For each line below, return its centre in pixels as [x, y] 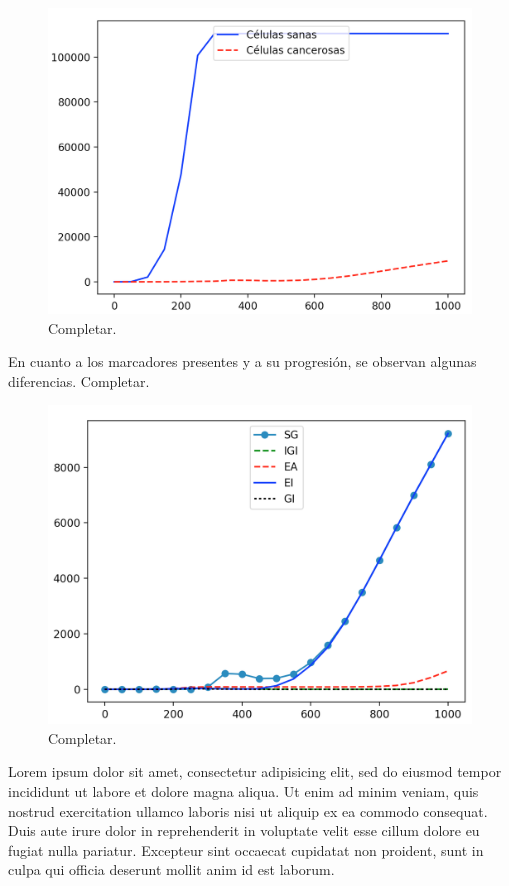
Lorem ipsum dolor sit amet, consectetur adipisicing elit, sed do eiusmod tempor [255, 771]
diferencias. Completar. [79, 380]
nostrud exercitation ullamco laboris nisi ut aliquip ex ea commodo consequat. [248, 810]
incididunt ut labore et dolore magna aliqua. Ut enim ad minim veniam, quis [243, 790]
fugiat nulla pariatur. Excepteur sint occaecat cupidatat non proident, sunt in [246, 849]
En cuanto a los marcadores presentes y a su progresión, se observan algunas [242, 361]
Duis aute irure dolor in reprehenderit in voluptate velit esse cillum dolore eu [244, 830]
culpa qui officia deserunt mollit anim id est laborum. [171, 869]
